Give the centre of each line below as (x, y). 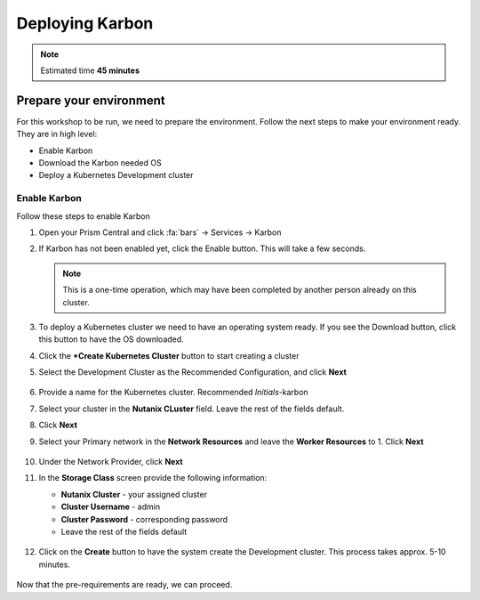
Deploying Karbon (85, 23)
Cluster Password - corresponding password (144, 519)
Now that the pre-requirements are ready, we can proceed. (124, 585)
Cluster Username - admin (110, 507)
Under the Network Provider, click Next (111, 462)
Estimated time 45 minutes (90, 70)
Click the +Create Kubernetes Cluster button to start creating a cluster (169, 355)
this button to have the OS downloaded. (111, 339)
